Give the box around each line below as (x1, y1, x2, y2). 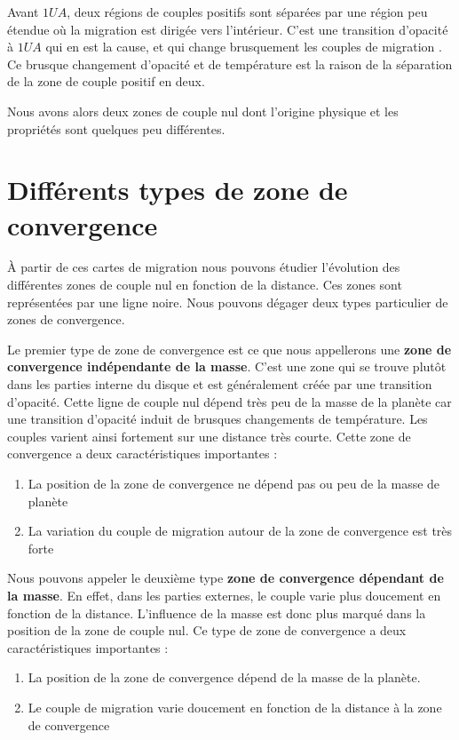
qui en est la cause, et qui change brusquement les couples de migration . (45, 37, 442, 56)
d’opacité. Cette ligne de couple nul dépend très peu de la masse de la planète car (7, 392, 452, 410)
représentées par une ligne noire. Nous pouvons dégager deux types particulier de (7, 292, 448, 311)
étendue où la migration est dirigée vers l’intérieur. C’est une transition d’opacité (7, 20, 448, 38)
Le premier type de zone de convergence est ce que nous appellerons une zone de (7, 339, 452, 358)
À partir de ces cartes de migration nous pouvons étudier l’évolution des (7, 258, 400, 276)
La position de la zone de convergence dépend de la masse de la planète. (28, 668, 421, 687)
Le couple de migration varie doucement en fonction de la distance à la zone (28, 697, 442, 716)
